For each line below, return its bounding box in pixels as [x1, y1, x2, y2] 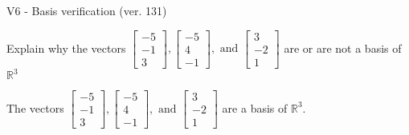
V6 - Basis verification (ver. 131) [6, 2, 167, 18]
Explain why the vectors [6, 39, 126, 56]
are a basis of [222, 99, 288, 116]
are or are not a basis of [284, 39, 402, 56]
